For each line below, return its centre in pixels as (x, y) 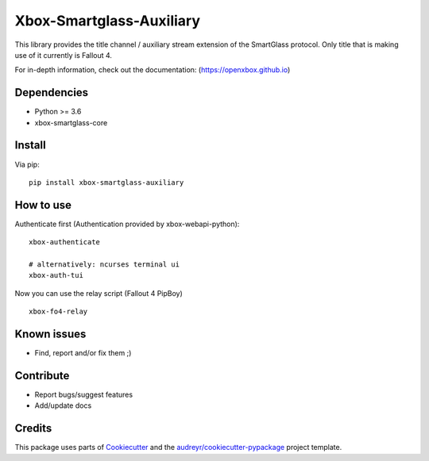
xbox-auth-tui (56, 275)
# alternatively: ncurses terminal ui (104, 265)
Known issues (50, 334)
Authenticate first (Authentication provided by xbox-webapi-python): (127, 224)
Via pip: (27, 164)
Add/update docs (63, 405)
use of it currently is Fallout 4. (64, 55)
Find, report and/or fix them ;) (83, 353)
